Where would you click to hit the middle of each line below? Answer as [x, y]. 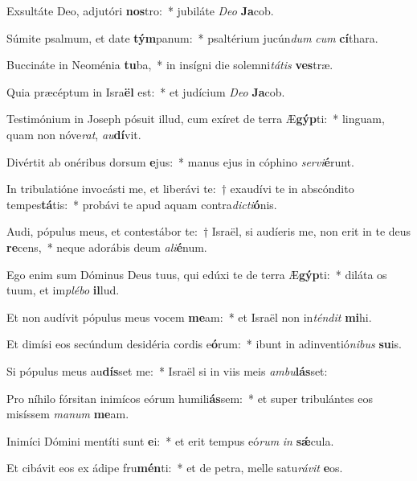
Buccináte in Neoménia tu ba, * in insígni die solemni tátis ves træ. [170, 65]
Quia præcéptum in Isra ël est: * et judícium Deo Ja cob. [146, 91]
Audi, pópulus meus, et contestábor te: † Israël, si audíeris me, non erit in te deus [209, 231]
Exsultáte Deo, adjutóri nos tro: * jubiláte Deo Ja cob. [140, 10]
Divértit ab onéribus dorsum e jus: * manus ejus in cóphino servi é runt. [180, 161]
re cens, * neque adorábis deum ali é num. [107, 247]
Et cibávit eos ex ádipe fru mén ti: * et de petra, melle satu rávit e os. [175, 468]
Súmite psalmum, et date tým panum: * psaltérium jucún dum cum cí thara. [192, 37]
